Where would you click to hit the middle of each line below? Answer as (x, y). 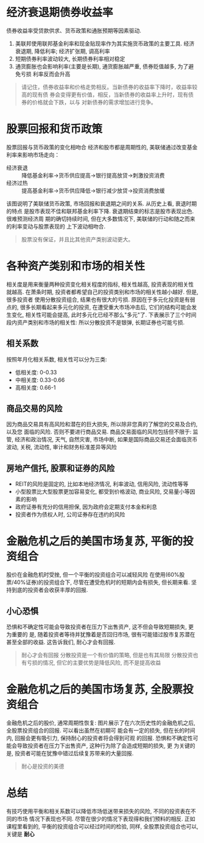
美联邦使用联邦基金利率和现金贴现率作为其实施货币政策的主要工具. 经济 (105, 43)
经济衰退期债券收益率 (60, 12)
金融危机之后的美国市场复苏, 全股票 (95, 690)
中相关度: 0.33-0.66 (40, 380)
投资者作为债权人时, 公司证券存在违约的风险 (70, 514)
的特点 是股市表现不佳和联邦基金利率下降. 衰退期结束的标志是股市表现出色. (100, 211)
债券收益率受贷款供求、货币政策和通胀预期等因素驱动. (74, 30)
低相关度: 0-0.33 (36, 372)
